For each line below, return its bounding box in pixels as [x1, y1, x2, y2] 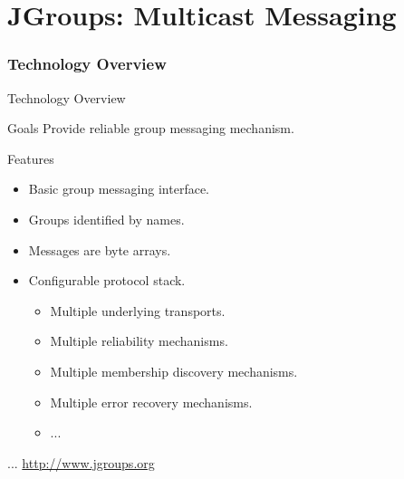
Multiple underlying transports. [50, 301, 226, 320]
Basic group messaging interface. [28, 179, 210, 198]
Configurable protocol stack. [28, 271, 186, 290]
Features [7, 148, 54, 168]
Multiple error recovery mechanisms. [50, 392, 253, 411]
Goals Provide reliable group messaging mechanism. [7, 119, 294, 138]
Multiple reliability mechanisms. [50, 331, 228, 350]
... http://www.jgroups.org [7, 453, 155, 472]
